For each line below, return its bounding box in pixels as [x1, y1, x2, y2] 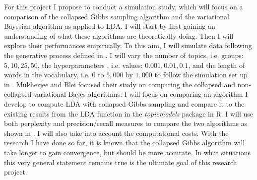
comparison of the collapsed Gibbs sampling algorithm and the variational [4, 11, 230, 21]
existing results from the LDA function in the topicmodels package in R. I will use [4, 108, 253, 119]
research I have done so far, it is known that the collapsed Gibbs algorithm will [4, 137, 245, 148]
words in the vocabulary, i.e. [4, 69, 90, 80]
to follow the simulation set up [154, 69, 248, 80]
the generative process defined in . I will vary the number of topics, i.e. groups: [4, 50, 244, 60]
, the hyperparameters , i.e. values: [37, 60, 143, 70]
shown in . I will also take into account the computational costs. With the [4, 127, 229, 138]
